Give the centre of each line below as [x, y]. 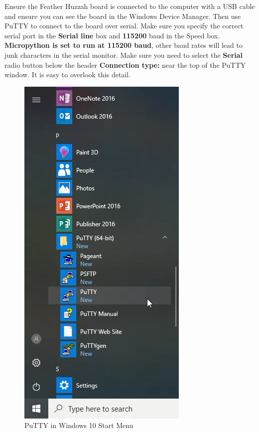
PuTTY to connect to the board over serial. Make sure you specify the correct [124, 26]
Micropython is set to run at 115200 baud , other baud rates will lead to [124, 45]
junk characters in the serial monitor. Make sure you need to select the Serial [124, 55]
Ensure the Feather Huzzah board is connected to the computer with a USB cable [130, 6]
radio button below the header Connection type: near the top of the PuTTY [125, 65]
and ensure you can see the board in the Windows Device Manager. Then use [123, 16]
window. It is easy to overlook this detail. [68, 74]
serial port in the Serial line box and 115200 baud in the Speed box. [112, 35]
